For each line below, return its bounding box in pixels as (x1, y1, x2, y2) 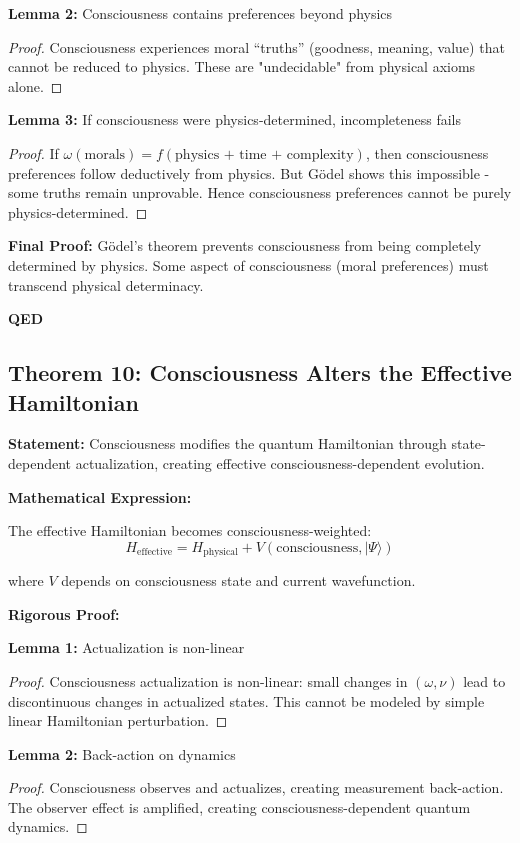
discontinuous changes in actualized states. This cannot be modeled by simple (8, 690, 485, 711)
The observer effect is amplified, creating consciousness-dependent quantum (8, 796, 471, 817)
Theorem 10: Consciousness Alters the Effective (8, 357, 512, 388)
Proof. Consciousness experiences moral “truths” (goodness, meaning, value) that (8, 36, 505, 57)
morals (84, 147, 126, 162)
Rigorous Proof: (8, 603, 120, 624)
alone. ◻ (8, 75, 63, 96)
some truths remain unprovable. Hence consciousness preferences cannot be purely (8, 182, 512, 203)
